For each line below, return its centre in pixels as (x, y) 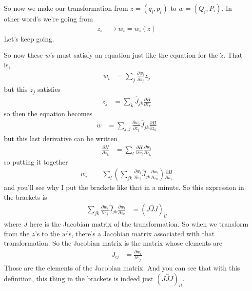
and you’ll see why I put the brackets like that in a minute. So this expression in (124, 187)
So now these (23, 55)
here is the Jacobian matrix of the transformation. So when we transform (139, 224)
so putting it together (36, 161)
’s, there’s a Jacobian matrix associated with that (141, 233)
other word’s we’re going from (48, 19)
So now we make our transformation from (66, 8)
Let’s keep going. (29, 38)
